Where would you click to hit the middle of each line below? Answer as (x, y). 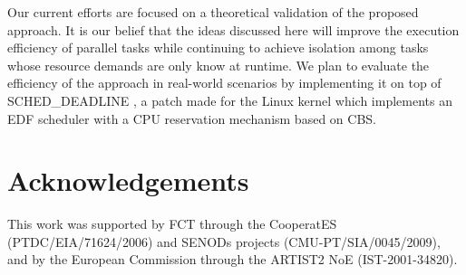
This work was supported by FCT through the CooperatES (172, 224)
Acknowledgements (128, 180)
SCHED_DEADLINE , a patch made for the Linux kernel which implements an (230, 100)
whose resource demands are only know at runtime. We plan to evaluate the (218, 65)
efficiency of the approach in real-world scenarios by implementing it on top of (224, 83)
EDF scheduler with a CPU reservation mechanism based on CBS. (192, 118)
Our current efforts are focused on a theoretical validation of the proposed (213, 12)
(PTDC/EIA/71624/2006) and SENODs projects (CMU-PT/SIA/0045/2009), (224, 241)
